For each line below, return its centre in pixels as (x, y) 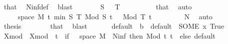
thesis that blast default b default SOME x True (114, 26)
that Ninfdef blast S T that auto (98, 6)
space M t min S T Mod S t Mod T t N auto (115, 16)
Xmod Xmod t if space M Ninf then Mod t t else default (110, 35)
